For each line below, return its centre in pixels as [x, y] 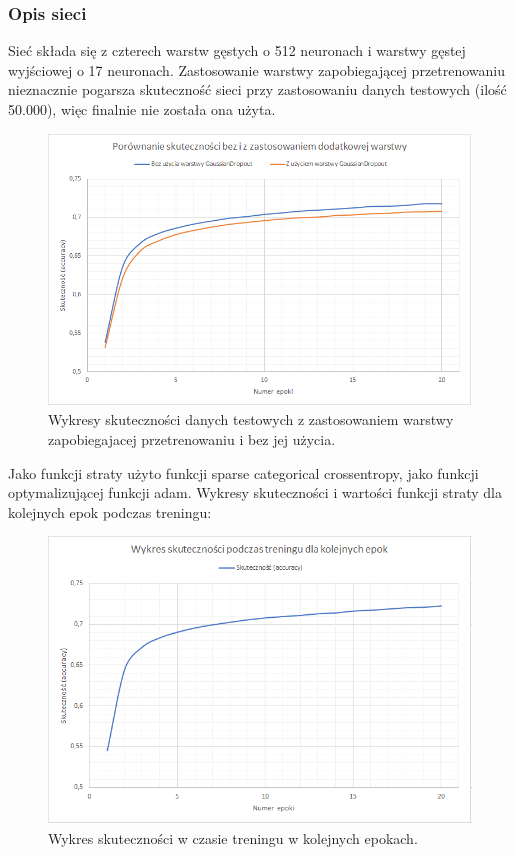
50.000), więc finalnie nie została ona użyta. [142, 109]
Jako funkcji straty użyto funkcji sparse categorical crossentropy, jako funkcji [243, 472]
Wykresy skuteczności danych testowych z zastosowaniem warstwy [251, 419]
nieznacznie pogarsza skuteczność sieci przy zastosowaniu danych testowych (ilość [257, 89]
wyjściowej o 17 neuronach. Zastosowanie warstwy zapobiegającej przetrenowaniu [257, 69]
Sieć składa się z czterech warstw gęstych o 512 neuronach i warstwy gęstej [237, 50]
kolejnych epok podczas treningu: [110, 511]
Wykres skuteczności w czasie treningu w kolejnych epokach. [233, 837]
